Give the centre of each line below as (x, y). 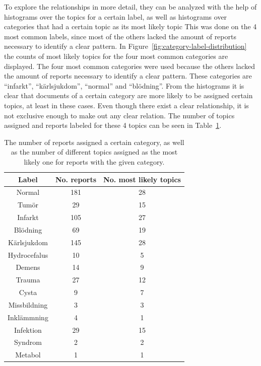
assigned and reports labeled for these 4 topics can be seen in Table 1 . (113, 125)
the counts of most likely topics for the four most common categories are (116, 56)
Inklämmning (28, 317)
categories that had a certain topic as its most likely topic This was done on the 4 (130, 26)
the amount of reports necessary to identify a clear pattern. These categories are (128, 76)
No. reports (76, 179)
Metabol (28, 355)
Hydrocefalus (28, 254)
